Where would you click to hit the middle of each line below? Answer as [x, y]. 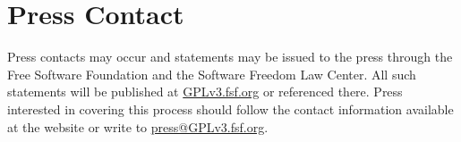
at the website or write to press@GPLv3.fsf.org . [138, 126]
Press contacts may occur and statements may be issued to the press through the [230, 57]
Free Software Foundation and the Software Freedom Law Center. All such [212, 74]
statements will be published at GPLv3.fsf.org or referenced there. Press [205, 92]
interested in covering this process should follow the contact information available [230, 109]
